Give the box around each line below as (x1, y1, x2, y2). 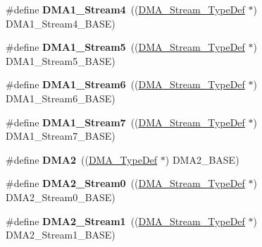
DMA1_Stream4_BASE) (6, 16, 116, 30)
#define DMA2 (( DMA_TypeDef (6, 152, 158, 167)
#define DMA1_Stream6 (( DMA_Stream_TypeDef (6, 77, 245, 92)
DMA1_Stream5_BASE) (6, 53, 116, 68)
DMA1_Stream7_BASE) (6, 128, 116, 143)
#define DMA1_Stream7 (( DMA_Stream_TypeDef (6, 114, 245, 129)
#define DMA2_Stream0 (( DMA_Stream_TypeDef (6, 176, 245, 191)
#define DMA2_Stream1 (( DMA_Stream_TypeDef (6, 213, 245, 228)
